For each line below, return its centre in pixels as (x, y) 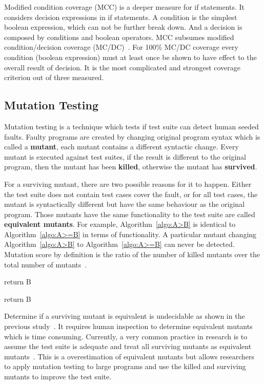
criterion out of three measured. (54, 77)
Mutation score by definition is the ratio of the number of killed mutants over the (132, 254)
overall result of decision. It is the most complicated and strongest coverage (123, 67)
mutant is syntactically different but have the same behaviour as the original (125, 204)
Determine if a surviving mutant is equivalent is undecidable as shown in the (125, 316)
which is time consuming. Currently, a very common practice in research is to (126, 336)
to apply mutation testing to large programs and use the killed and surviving (125, 366)
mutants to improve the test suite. (58, 377)
